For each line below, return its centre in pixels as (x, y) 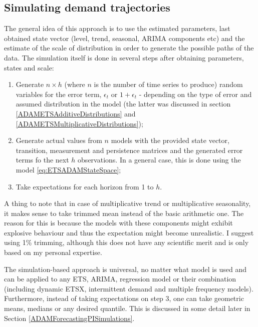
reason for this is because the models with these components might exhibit (118, 223)
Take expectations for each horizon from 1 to (85, 186)
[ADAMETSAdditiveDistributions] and (76, 113)
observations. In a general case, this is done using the (159, 160)
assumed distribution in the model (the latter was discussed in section (123, 104)
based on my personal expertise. (53, 252)
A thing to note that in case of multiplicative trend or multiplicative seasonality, (127, 203)
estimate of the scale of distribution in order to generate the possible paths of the (129, 48)
